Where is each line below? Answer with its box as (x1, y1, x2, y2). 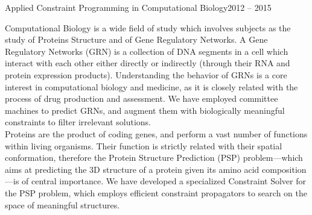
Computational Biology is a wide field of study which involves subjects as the (5, 21, 291, 34)
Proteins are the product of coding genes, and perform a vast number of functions (5, 127, 308, 140)
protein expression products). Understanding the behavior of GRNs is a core (5, 68, 287, 81)
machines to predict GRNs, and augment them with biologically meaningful (5, 104, 285, 116)
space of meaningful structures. (5, 198, 120, 211)
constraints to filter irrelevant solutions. (5, 116, 151, 128)
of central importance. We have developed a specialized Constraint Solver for (22, 175, 306, 187)
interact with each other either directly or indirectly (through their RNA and (5, 57, 290, 69)
